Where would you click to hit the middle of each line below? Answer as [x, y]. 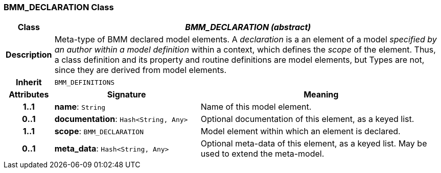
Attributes [29, 95]
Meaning [321, 95]
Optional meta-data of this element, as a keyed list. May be [314, 144]
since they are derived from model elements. [141, 70]
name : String [80, 107]
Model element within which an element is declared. [300, 131]
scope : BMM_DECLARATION [99, 131]
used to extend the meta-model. [262, 154]
